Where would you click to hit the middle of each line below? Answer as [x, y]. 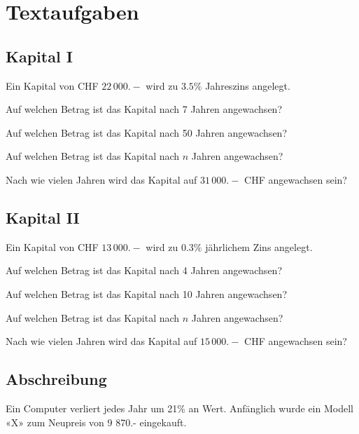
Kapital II [43, 217]
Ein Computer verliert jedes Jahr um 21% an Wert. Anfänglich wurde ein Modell [179, 408]
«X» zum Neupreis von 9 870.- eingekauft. [96, 422]
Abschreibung [56, 379]
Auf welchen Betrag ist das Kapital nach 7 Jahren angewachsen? [144, 109]
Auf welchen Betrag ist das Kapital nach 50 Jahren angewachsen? [146, 132]
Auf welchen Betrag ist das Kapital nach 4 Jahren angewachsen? [144, 270]
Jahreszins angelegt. [248, 85]
